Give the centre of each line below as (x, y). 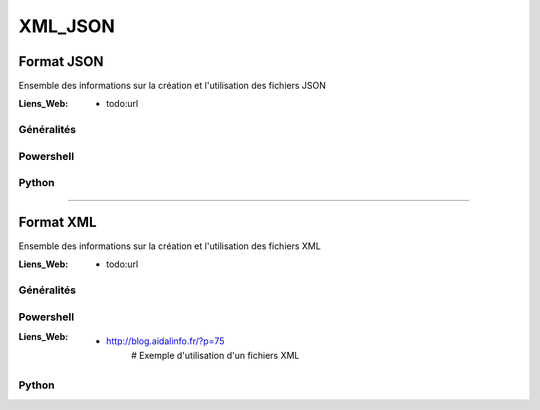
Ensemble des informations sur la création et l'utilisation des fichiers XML (170, 246)
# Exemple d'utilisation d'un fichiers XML (215, 355)
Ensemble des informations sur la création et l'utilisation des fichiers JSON (172, 86)
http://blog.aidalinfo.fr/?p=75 (165, 341)
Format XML (57, 221)
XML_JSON (66, 26)
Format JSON (61, 61)
